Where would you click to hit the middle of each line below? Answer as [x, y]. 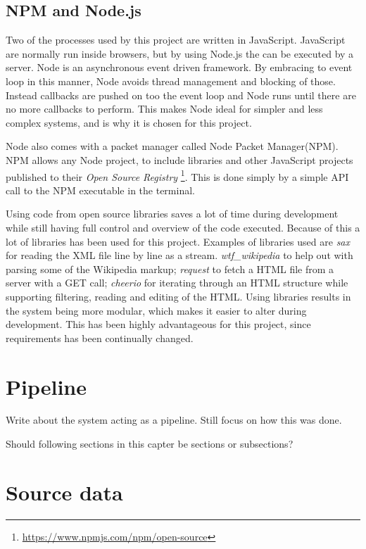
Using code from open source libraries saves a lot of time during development [172, 214]
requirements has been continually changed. [100, 337]
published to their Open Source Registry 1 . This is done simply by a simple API [177, 175]
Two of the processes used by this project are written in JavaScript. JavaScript [176, 40]
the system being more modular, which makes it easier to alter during [156, 310]
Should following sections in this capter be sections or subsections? [150, 444]
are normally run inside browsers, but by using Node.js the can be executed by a [180, 53]
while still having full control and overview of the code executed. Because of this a [183, 227]
